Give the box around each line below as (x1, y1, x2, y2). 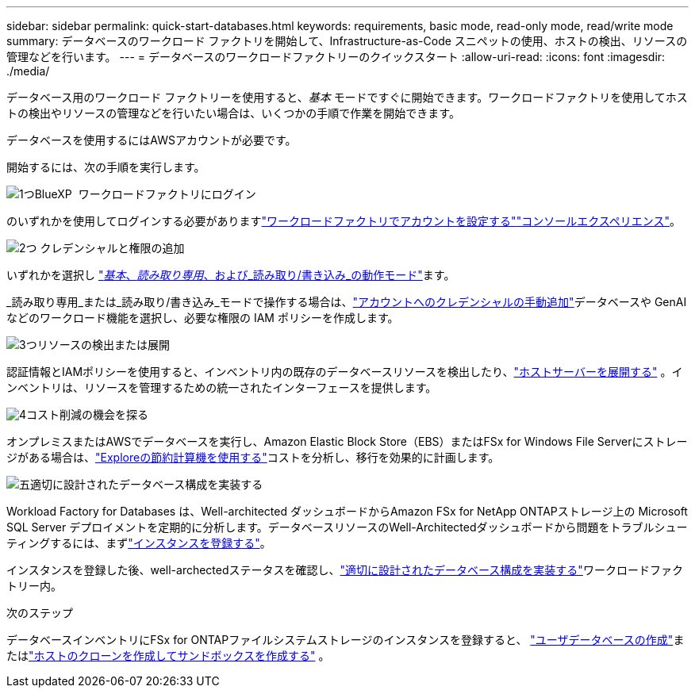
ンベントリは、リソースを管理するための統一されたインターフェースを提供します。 (6, 381, 437, 394)
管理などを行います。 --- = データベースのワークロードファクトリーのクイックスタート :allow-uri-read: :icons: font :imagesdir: (6, 50, 666, 63)
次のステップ (6, 606, 73, 619)
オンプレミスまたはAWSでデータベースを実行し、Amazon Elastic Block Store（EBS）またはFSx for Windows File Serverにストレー (6, 435, 688, 448)
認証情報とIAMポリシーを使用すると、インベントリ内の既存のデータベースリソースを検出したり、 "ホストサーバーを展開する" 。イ (6, 365, 683, 378)
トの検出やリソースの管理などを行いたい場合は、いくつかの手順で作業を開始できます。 (6, 106, 460, 120)
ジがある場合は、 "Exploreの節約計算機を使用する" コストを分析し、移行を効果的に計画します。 (6, 451, 500, 464)
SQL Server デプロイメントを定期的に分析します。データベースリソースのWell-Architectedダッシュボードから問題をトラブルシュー (6, 520, 688, 534)
